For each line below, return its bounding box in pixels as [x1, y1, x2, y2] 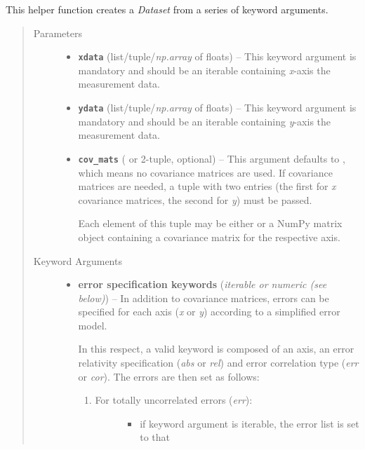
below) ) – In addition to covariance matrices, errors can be [78, 290, 329, 305]
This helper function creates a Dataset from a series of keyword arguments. [6, 2, 328, 16]
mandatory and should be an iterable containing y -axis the [78, 114, 331, 128]
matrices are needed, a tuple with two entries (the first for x [78, 179, 336, 193]
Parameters [33, 25, 82, 40]
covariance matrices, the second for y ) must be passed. [78, 192, 312, 207]
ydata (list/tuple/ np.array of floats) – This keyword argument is [78, 100, 357, 115]
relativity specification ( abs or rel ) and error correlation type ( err [78, 355, 359, 370]
